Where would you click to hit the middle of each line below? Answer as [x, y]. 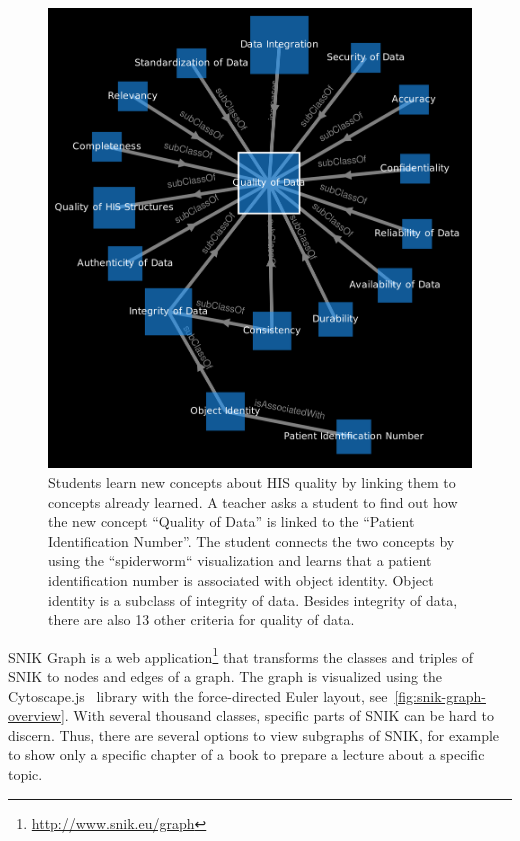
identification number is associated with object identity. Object [241, 579]
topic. [25, 773]
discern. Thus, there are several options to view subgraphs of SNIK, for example [254, 734]
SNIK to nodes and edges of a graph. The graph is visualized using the [225, 676]
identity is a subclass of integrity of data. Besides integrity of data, [253, 599]
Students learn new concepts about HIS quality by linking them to [252, 482]
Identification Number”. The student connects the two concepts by [251, 540]
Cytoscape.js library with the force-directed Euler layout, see [198, 695]
